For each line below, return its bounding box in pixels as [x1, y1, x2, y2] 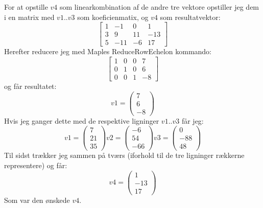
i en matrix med [4, 11, 55, 22]
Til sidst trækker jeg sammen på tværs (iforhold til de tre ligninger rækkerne [4, 150, 245, 160]
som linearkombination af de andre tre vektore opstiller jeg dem [60, 2, 259, 12]
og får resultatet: [4, 80, 57, 91]
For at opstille [4, 2, 48, 12]
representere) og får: [4, 160, 67, 171]
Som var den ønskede [4, 194, 70, 205]
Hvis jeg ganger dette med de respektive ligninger [4, 115, 159, 126]
